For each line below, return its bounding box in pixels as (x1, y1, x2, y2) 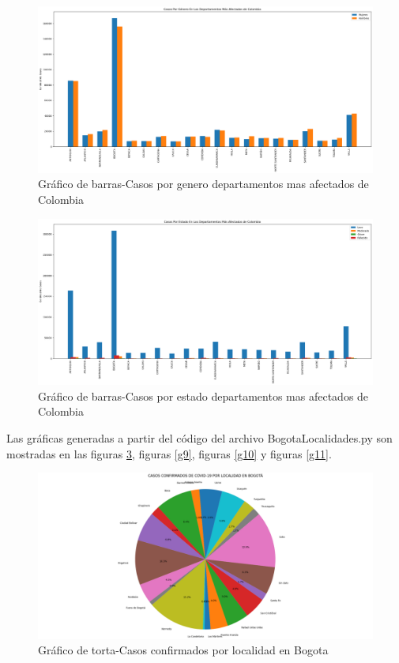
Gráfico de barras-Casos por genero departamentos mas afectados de (38, 175, 369, 192)
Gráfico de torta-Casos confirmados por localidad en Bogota (38, 642, 329, 658)
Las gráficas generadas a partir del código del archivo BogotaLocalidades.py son (6, 430, 393, 446)
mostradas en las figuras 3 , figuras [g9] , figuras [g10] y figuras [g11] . (6, 445, 332, 461)
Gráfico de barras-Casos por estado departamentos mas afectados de (38, 387, 369, 404)
